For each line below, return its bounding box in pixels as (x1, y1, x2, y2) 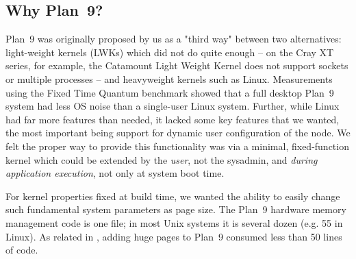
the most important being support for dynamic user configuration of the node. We (5, 125, 351, 140)
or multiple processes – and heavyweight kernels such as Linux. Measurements (5, 71, 333, 86)
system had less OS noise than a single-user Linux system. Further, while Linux (5, 99, 340, 113)
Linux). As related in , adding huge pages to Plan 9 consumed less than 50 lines (5, 229, 342, 243)
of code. (5, 243, 38, 257)
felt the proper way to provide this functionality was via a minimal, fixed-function (5, 138, 349, 153)
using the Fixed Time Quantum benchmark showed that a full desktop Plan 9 (5, 85, 334, 99)
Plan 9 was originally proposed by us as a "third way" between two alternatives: (5, 32, 342, 46)
